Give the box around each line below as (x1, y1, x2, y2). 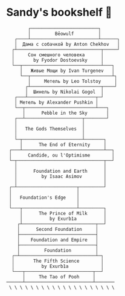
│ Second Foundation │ (17, 226, 98, 232)
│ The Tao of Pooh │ (22, 274, 96, 280)
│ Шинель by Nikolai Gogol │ (25, 89, 104, 95)
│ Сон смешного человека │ (11, 51, 104, 58)
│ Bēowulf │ (28, 30, 101, 37)
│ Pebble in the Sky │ (22, 110, 110, 116)
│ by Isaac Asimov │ (14, 173, 107, 179)
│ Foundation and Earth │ (14, 168, 107, 174)
